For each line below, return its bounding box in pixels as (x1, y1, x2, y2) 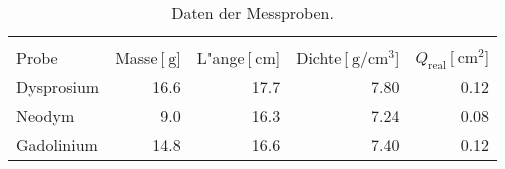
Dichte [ (296, 45, 349, 69)
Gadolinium (16, 133, 98, 157)
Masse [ (115, 45, 165, 69)
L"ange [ (196, 45, 252, 69)
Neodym (16, 104, 75, 128)
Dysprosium (16, 75, 100, 99)
